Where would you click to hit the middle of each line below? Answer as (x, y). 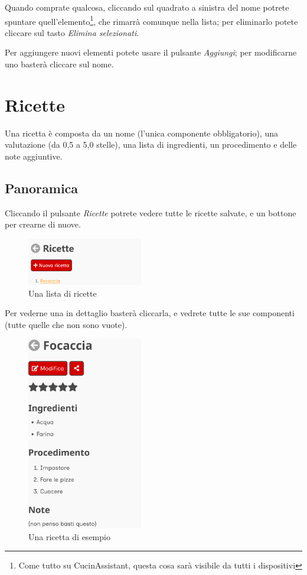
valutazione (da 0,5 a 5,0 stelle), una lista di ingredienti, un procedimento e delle (151, 144)
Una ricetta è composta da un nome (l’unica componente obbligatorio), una (141, 133)
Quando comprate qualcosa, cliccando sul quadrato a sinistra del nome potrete (147, 7)
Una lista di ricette (63, 293)
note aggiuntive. (34, 156)
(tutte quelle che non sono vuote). (66, 324)
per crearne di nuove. (43, 224)
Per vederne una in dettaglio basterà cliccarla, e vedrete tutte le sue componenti (150, 313)
